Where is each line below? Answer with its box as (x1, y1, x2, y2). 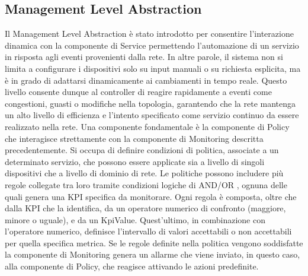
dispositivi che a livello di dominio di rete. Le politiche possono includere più (5, 167, 284, 179)
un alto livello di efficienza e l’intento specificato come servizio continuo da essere (5, 109, 299, 121)
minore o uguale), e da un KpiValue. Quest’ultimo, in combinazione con (5, 213, 265, 226)
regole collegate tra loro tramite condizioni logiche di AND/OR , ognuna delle (5, 178, 287, 191)
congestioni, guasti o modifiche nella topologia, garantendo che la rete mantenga (5, 97, 296, 109)
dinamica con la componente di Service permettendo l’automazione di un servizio (5, 39, 299, 51)
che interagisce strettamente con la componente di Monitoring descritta (5, 132, 264, 144)
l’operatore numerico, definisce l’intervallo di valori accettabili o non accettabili (5, 225, 292, 237)
